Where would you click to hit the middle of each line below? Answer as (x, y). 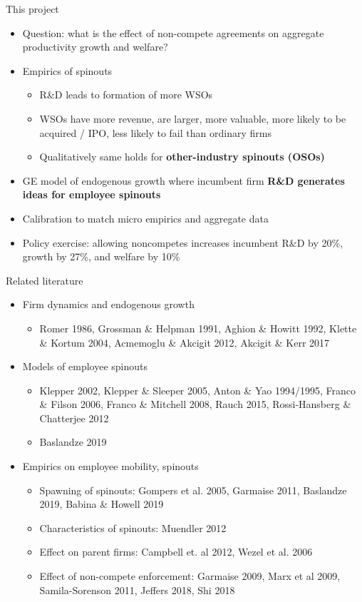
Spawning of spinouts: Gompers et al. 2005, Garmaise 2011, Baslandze (193, 490)
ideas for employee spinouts (92, 194)
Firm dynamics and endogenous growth (108, 304)
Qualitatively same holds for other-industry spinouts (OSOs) (182, 157)
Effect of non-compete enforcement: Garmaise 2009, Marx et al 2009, (190, 576)
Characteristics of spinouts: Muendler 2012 (133, 527)
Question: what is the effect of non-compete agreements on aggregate (173, 32)
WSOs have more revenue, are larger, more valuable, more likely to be (193, 118)
